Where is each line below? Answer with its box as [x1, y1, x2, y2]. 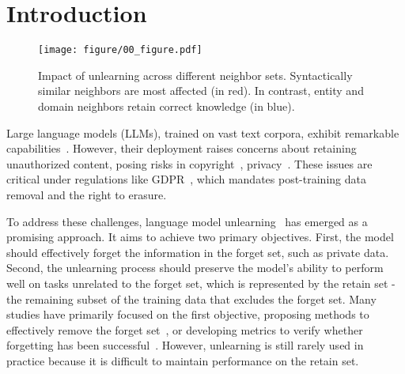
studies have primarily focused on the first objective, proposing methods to [6, 306, 369, 323]
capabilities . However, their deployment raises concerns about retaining [6, 140, 357, 157]
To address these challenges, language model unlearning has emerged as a [6, 213, 368, 229]
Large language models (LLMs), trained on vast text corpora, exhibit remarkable [6, 124, 399, 141]
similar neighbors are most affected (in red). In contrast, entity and [38, 82, 364, 99]
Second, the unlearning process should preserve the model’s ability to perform [6, 259, 384, 276]
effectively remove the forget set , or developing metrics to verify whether [6, 321, 363, 338]
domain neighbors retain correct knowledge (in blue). [38, 97, 295, 114]
